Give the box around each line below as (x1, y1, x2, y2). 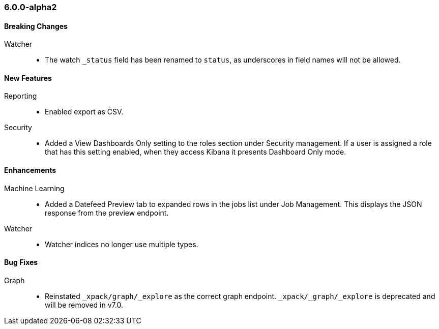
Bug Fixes (4, 258, 38, 267)
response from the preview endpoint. (45, 208, 169, 217)
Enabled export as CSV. (45, 107, 124, 116)
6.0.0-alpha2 (4, 2, 57, 12)
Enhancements (4, 166, 56, 175)
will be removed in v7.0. (45, 300, 123, 309)
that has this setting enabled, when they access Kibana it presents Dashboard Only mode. (45, 147, 346, 157)
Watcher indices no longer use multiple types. (45, 240, 198, 249)
